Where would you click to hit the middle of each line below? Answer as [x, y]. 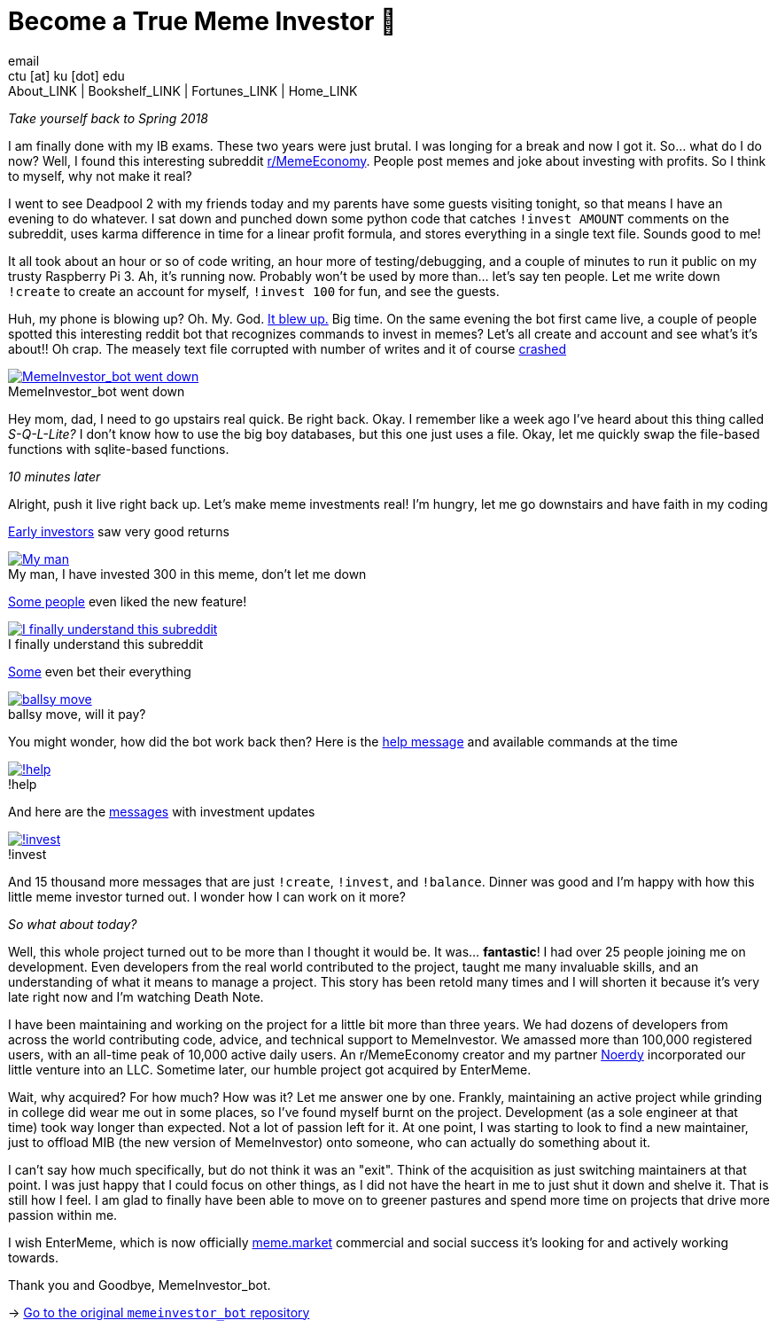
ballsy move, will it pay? [77, 714]
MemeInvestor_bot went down [97, 391]
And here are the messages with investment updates [162, 811]
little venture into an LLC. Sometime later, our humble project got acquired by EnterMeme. [270, 1069]
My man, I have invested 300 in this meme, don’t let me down [187, 574]
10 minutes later [54, 476]
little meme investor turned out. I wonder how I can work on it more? [207, 896]
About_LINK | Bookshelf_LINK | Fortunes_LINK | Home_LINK [183, 90]
